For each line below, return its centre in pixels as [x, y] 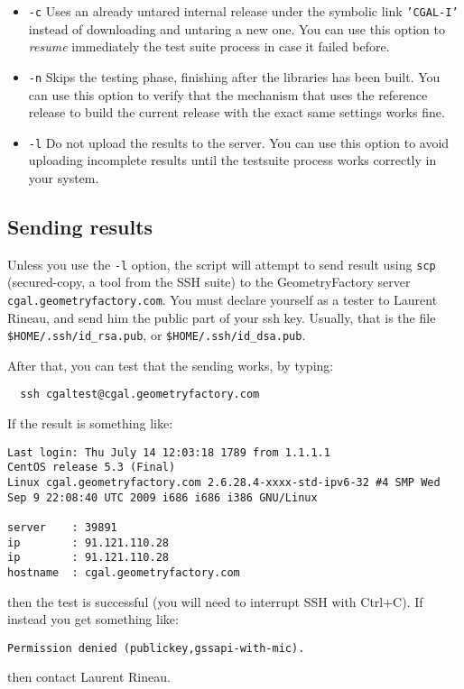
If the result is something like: [90, 423]
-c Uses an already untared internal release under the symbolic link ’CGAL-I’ [243, 11]
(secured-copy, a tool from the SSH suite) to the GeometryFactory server [209, 282]
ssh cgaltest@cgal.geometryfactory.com [140, 395]
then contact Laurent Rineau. [89, 677]
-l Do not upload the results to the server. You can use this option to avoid [239, 142]
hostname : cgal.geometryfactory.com [124, 572]
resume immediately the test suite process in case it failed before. [209, 46]
